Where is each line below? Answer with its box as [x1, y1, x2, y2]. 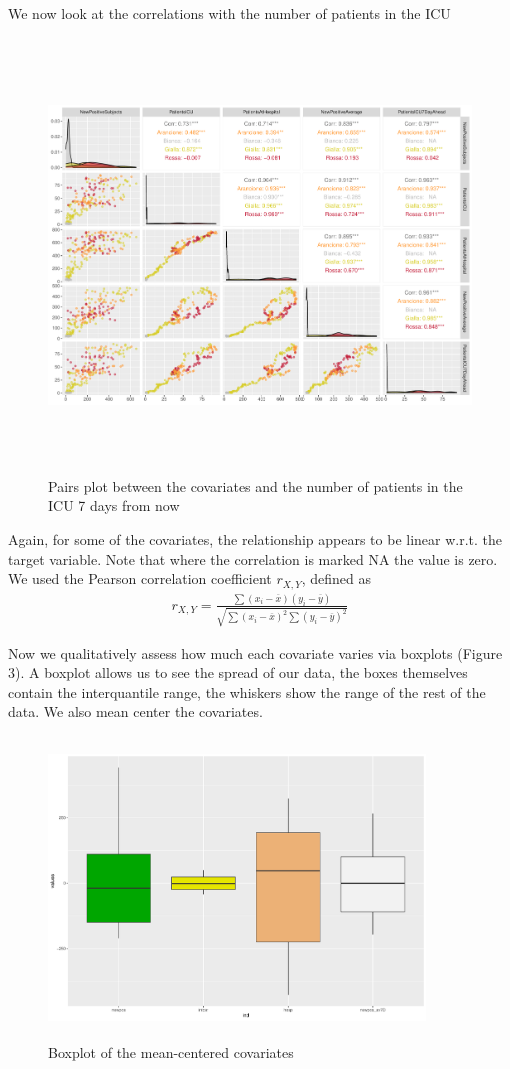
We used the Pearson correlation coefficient [8, 568, 272, 589]
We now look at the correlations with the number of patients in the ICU [8, 3, 451, 23]
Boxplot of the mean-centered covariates [48, 1042, 294, 1063]
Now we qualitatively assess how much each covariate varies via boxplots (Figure [8, 642, 503, 663]
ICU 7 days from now [48, 495, 180, 516]
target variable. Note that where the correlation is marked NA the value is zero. [8, 548, 498, 569]
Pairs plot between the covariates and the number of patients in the [48, 475, 463, 496]
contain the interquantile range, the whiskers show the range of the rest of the [8, 681, 486, 702]
